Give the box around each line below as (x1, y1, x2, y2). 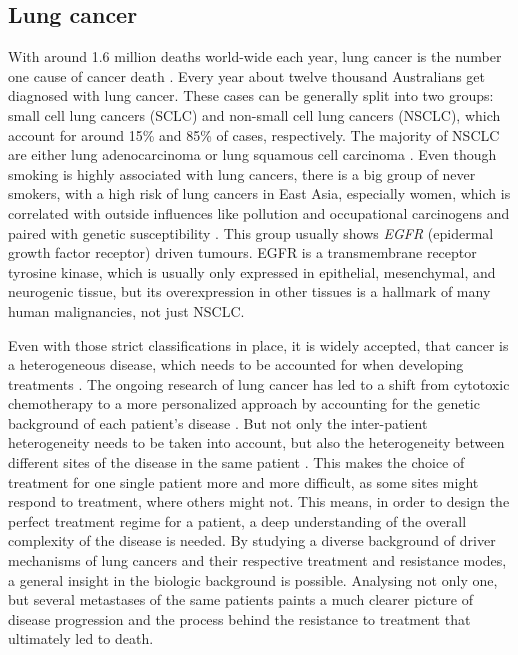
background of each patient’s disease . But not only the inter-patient (8, 412, 428, 433)
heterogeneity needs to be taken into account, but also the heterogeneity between (8, 432, 505, 453)
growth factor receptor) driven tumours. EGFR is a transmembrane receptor (8, 242, 477, 263)
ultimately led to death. (8, 628, 154, 649)
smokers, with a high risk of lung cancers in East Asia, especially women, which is (8, 183, 511, 204)
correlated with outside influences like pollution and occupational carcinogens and (8, 202, 510, 223)
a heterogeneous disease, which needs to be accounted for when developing (8, 354, 464, 375)
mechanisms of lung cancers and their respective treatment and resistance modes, (8, 550, 507, 571)
